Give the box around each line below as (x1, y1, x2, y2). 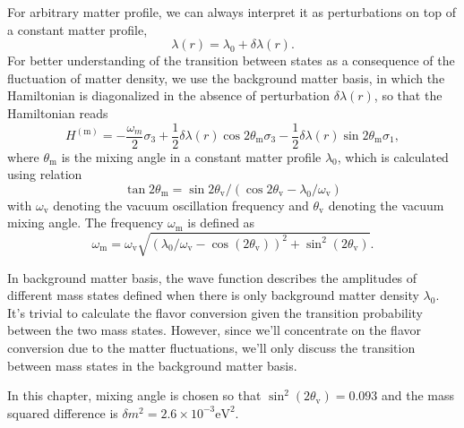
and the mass (381, 386, 455, 405)
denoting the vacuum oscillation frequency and (53, 195, 309, 214)
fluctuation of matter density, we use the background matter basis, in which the (7, 68, 445, 87)
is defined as (187, 213, 255, 232)
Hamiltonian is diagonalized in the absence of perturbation (7, 86, 330, 105)
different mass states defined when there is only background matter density (7, 286, 419, 304)
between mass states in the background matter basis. (7, 355, 297, 374)
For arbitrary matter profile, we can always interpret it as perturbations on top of (7, 3, 456, 21)
